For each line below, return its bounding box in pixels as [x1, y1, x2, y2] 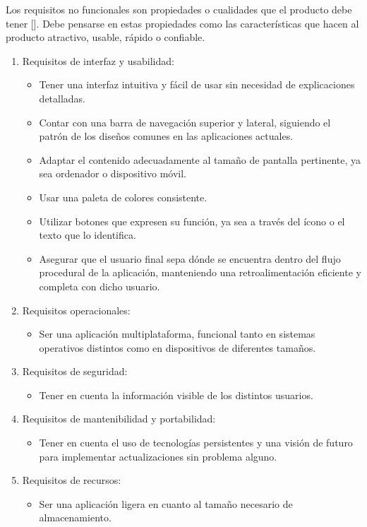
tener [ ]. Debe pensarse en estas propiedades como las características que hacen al [6, 16, 359, 30]
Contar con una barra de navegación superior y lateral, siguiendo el [39, 114, 331, 129]
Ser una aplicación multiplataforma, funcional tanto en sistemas [39, 326, 315, 341]
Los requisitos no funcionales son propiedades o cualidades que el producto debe [6, 2, 352, 16]
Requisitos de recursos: [22, 473, 121, 487]
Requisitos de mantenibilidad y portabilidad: [22, 411, 216, 426]
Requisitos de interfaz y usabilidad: [22, 53, 174, 68]
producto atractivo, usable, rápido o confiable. [6, 30, 205, 45]
